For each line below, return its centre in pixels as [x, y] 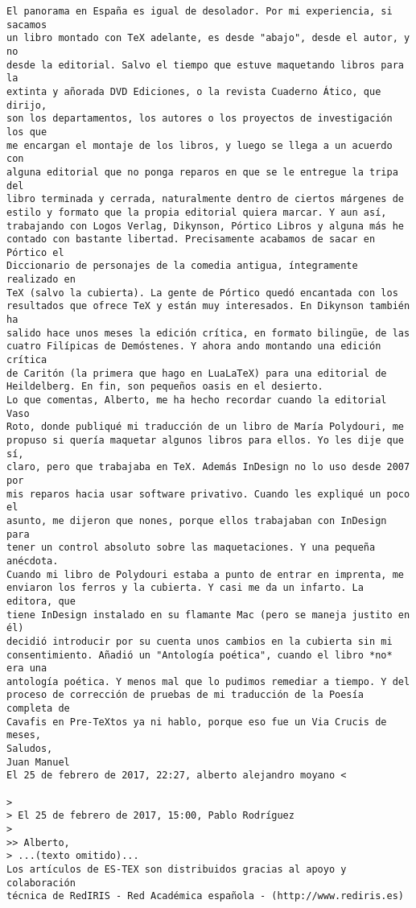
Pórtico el [35, 252]
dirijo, [27, 105]
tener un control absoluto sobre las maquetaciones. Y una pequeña [191, 548]
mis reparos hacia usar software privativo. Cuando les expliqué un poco [208, 494]
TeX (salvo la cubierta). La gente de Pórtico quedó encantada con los [202, 293]
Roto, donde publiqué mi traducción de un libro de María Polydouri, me [205, 427]
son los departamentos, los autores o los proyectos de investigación [200, 119]
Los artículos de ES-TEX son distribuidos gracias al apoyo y [177, 869]
